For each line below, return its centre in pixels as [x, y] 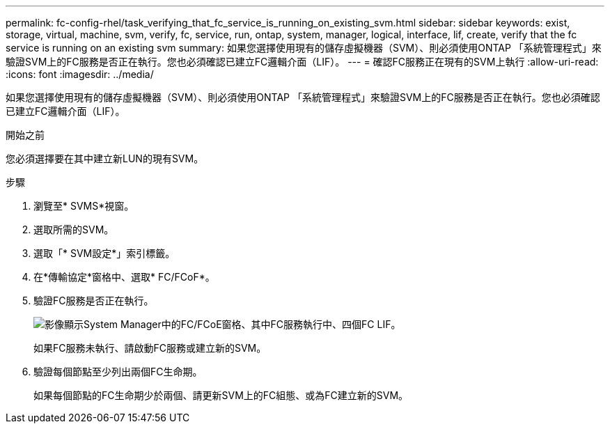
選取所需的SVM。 [74, 229]
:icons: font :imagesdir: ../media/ [80, 74]
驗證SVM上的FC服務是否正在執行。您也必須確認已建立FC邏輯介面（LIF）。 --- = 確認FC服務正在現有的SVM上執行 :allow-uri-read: [302, 62]
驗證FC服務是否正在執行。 [94, 301]
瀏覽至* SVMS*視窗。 [84, 206]
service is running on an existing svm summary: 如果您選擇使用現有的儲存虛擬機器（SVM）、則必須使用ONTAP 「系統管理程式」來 [304, 48]
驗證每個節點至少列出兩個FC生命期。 [118, 372]
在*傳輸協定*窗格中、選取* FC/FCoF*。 [124, 277]
